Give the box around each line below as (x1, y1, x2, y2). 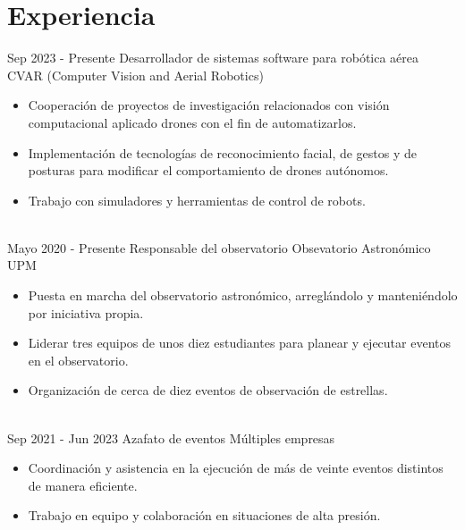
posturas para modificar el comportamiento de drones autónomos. (28, 161, 389, 180)
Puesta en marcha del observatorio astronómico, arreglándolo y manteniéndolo (28, 286, 458, 305)
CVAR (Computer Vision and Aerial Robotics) (7, 65, 264, 84)
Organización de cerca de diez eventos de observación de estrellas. (28, 381, 388, 400)
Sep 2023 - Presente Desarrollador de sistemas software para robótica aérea (7, 48, 419, 67)
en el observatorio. (28, 350, 129, 369)
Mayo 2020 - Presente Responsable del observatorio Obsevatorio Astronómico (7, 238, 431, 257)
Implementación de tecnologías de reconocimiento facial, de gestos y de (28, 143, 418, 162)
